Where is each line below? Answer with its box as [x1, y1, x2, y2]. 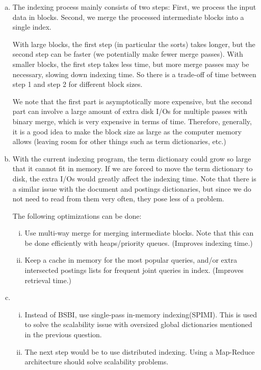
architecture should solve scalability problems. [24, 356, 169, 367]
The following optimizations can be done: [12, 210, 142, 221]
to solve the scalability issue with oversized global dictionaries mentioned [24, 319, 252, 330]
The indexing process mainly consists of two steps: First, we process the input [12, 2, 256, 12]
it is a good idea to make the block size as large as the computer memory [12, 126, 242, 136]
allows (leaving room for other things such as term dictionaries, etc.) [12, 136, 226, 147]
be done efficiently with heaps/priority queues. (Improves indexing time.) [24, 237, 253, 248]
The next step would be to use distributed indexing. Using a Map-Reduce [24, 346, 255, 357]
